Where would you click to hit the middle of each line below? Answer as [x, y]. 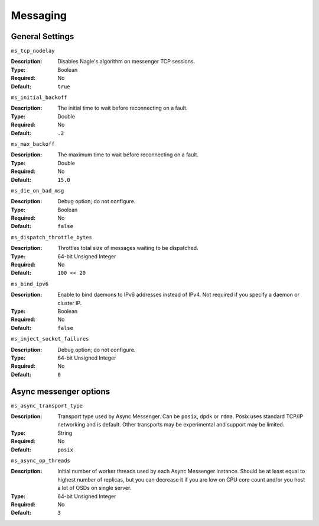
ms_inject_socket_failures [50, 339]
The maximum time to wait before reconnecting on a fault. [128, 155]
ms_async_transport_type [47, 405]
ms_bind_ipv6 [30, 284]
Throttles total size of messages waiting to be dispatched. [128, 248]
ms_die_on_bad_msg [38, 190]
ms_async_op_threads [41, 460]
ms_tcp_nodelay [33, 51]
